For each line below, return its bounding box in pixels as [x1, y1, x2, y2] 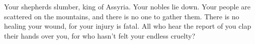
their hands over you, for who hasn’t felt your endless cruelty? [4, 30, 196, 41]
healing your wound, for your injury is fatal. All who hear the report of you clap [4, 21, 251, 31]
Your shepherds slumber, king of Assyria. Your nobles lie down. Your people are [4, 1, 250, 11]
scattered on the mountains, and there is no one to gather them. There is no [4, 11, 239, 21]
